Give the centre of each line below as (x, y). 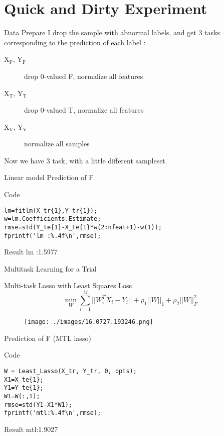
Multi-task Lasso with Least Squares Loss (68, 285)
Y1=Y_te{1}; (24, 388)
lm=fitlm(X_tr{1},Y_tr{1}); (51, 210)
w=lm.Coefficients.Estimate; (53, 219)
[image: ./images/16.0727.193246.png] (89, 322)
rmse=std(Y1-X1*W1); (38, 405)
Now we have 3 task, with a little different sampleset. (86, 160)
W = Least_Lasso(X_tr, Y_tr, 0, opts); (70, 371)
